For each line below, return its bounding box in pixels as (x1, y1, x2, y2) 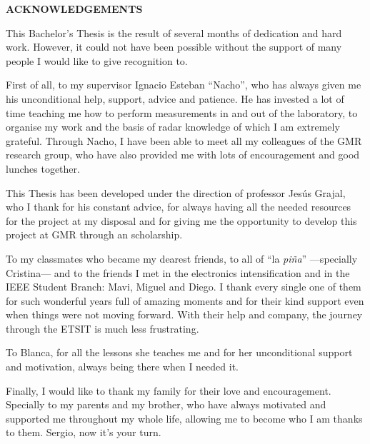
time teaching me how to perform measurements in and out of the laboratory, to (6, 105, 358, 120)
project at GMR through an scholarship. (6, 227, 183, 242)
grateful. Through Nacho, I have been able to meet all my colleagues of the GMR (6, 133, 362, 148)
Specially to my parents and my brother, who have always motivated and (6, 397, 326, 412)
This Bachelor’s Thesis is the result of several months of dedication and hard (6, 25, 342, 40)
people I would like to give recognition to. (6, 53, 188, 68)
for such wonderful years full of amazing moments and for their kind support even (6, 293, 364, 308)
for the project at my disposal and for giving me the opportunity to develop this (6, 213, 357, 228)
